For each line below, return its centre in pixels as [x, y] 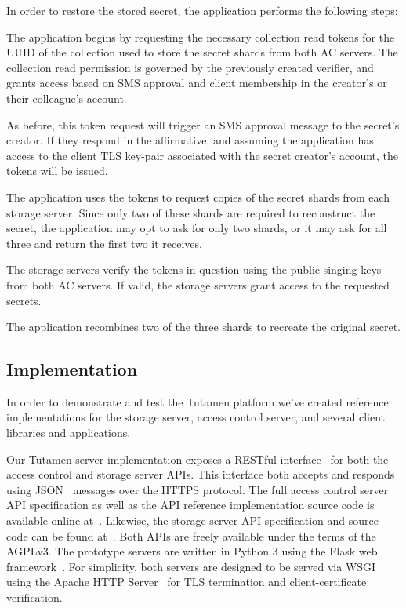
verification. [34, 597]
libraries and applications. [69, 433]
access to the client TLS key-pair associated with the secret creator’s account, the [203, 155]
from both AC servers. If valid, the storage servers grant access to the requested [198, 284]
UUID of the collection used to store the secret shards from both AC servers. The [202, 52]
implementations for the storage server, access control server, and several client [196, 417]
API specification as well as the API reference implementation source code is [190, 505]
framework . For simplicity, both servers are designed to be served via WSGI [191, 566]
